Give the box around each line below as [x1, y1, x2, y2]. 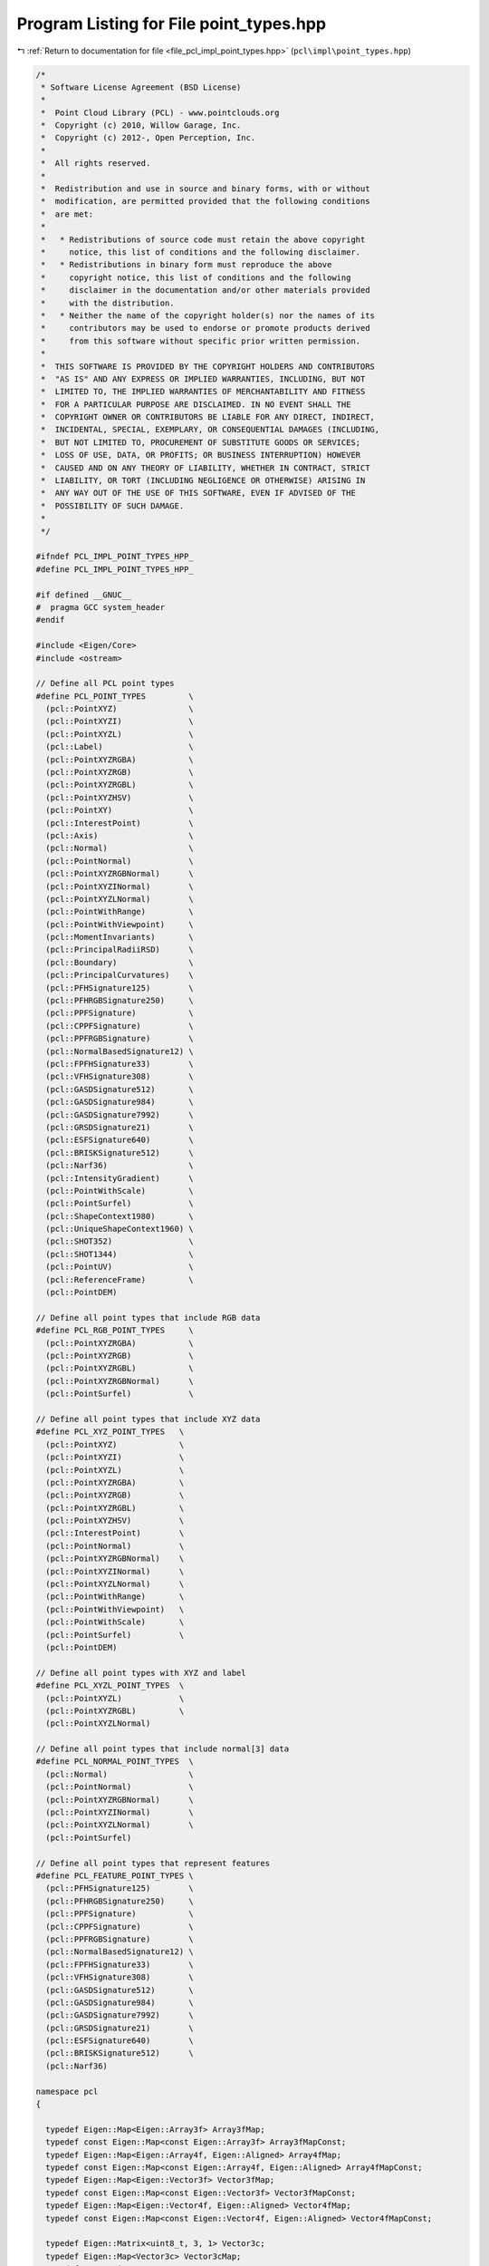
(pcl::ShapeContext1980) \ [45, 1211, 194, 1221]
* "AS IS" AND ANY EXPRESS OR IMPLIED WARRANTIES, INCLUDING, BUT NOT [41, 373, 366, 384]
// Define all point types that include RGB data [35, 1312, 261, 1322]
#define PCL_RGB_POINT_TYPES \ [35, 1325, 194, 1336]
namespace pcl [35, 2086, 99, 2097]
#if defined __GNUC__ [35, 589, 132, 600]
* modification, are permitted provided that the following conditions [41, 196, 370, 207]
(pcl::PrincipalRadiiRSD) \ [45, 944, 194, 955]
